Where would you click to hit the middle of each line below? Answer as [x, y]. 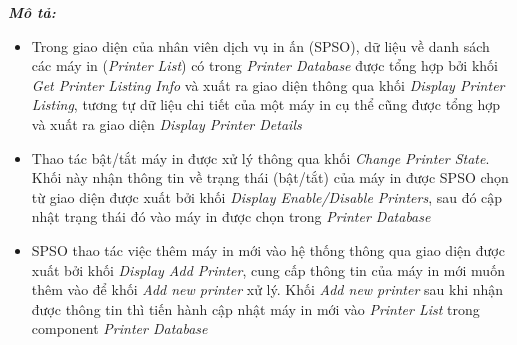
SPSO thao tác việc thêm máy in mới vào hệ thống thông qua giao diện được [268, 249]
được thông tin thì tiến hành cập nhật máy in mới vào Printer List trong [255, 308]
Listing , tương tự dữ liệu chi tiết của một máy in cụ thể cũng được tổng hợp [266, 104]
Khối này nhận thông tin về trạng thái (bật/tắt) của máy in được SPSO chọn [270, 177]
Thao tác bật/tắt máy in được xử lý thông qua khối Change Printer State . [260, 157]
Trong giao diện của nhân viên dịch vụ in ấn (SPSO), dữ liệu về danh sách [260, 45]
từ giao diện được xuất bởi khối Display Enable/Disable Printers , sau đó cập [267, 196]
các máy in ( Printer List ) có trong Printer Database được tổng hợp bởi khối [264, 65]
